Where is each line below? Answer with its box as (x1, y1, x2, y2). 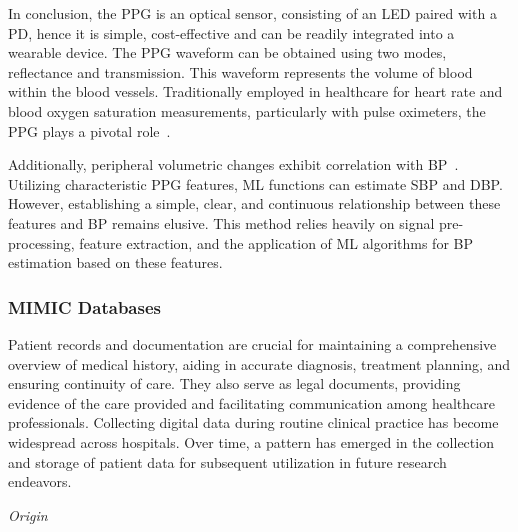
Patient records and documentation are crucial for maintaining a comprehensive (8, 333, 497, 354)
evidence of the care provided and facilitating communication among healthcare (8, 392, 496, 413)
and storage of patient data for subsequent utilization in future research (8, 451, 447, 472)
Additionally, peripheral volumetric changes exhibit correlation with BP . (8, 154, 459, 175)
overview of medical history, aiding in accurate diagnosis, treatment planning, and (8, 353, 511, 374)
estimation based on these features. (8, 252, 223, 273)
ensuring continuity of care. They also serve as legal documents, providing (8, 373, 461, 394)
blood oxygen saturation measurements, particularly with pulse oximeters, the (8, 100, 486, 121)
